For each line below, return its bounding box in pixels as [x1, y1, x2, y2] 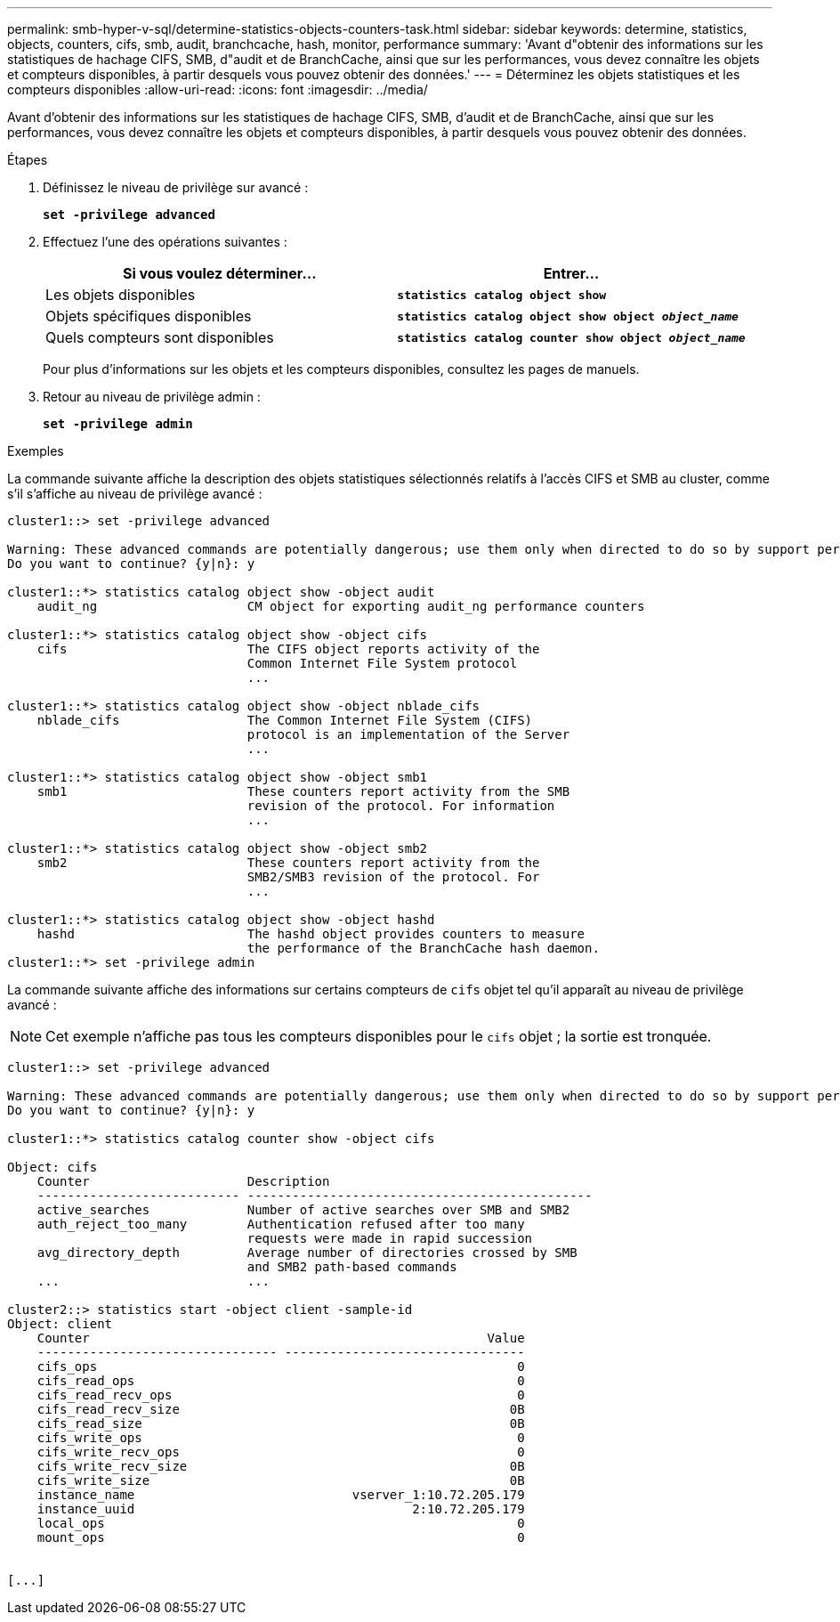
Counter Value [36, 1331, 525, 1345]
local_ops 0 [36, 1516, 525, 1530]
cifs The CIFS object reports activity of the [36, 642, 540, 656]
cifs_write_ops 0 [36, 1431, 525, 1445]
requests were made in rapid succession [246, 1231, 533, 1245]
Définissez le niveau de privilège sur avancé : [43, 180, 309, 195]
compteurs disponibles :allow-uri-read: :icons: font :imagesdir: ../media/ [7, 82, 428, 97]
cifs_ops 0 [36, 1359, 525, 1374]
